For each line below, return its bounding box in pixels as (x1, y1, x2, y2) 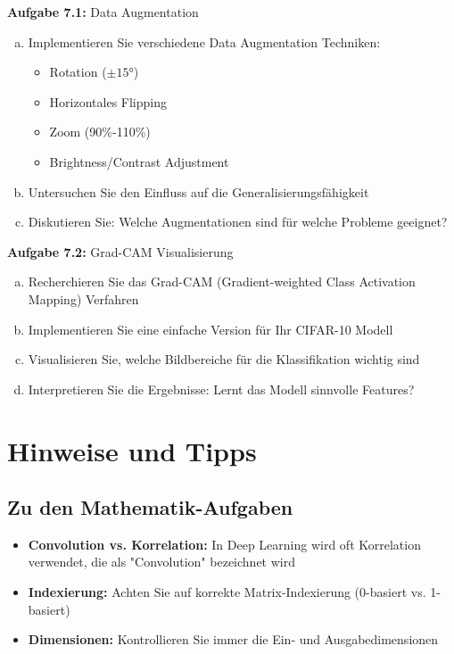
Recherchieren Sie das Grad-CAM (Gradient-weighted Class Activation (28, 272, 416, 291)
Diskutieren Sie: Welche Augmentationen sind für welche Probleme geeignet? (28, 212, 448, 231)
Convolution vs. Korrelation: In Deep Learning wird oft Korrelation (28, 534, 421, 553)
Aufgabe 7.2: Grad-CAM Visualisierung (7, 242, 234, 261)
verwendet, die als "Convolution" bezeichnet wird (28, 552, 295, 571)
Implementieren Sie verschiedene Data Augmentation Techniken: (28, 32, 381, 51)
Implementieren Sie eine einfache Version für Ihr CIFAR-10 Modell (28, 319, 393, 338)
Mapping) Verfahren (28, 289, 139, 308)
